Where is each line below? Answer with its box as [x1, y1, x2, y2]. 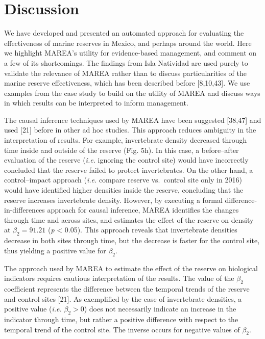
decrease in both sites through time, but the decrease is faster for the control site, [4, 235, 260, 246]
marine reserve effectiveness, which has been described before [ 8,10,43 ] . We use [4, 77, 250, 88]
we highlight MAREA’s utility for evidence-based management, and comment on [4, 47, 257, 58]
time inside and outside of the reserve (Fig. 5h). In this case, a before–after [4, 144, 239, 155]
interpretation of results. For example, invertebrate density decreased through [4, 135, 247, 145]
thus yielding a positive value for [4, 245, 106, 255]
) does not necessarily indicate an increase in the [84, 303, 236, 314]
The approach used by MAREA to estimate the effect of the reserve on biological [4, 263, 258, 273]
